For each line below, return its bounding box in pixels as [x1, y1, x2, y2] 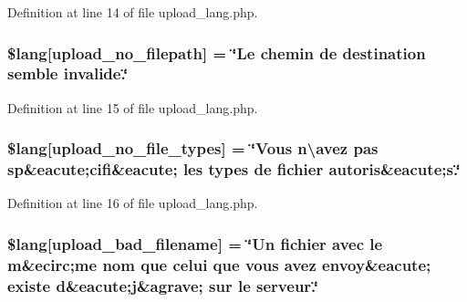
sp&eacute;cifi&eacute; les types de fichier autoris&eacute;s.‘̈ [7, 158, 461, 181]
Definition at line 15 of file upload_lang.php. [7, 98, 258, 117]
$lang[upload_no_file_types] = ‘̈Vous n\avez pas [7, 137, 379, 160]
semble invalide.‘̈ [7, 62, 129, 85]
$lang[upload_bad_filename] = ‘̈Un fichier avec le [7, 232, 383, 255]
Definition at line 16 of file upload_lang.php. [7, 193, 258, 213]
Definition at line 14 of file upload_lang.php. [7, 3, 258, 21]
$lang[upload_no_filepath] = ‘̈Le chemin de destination [7, 41, 426, 64]
